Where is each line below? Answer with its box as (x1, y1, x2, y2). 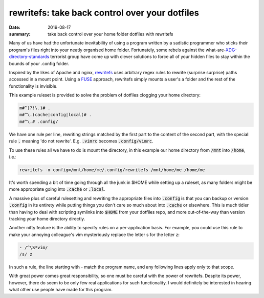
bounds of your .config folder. (9, 60, 69, 66)
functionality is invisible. (9, 83, 58, 89)
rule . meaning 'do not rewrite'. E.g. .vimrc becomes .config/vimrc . (9, 138, 154, 144)
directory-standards (9, 54, 49, 60)
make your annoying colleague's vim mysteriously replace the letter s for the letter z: (9, 232, 180, 238)
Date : (9, 24, 21, 30)
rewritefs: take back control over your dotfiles (9, 7, 199, 18)
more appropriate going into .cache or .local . (9, 186, 106, 192)
